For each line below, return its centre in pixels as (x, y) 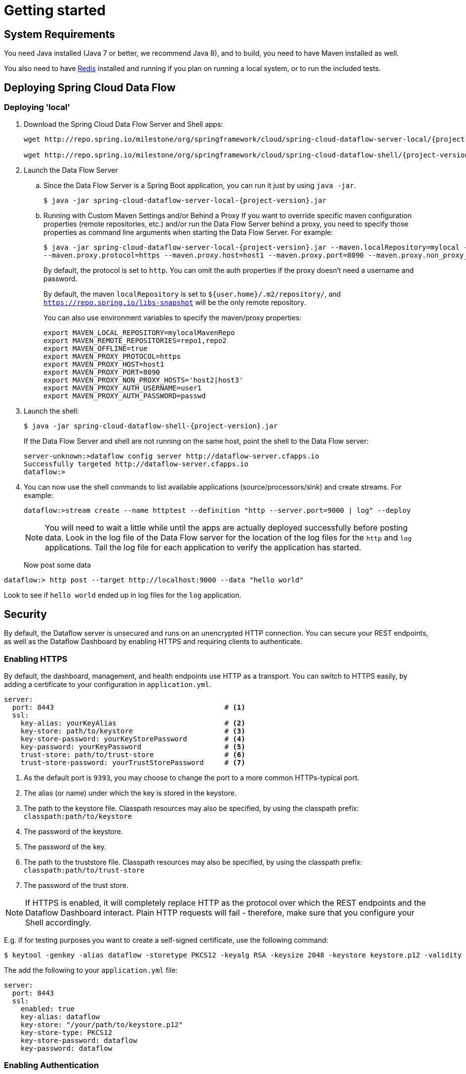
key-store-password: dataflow (79, 1040)
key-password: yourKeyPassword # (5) (133, 747)
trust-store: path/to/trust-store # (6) (133, 754)
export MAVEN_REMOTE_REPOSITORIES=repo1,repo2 (135, 341)
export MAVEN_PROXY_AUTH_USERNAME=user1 (123, 388)
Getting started (55, 10)
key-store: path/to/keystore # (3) (133, 731)
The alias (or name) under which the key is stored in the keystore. (130, 793)
